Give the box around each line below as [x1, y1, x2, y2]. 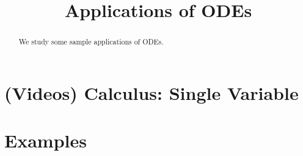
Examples [4, 128, 87, 153]
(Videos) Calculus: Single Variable [4, 80, 299, 105]
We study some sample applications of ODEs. [18, 37, 164, 47]
